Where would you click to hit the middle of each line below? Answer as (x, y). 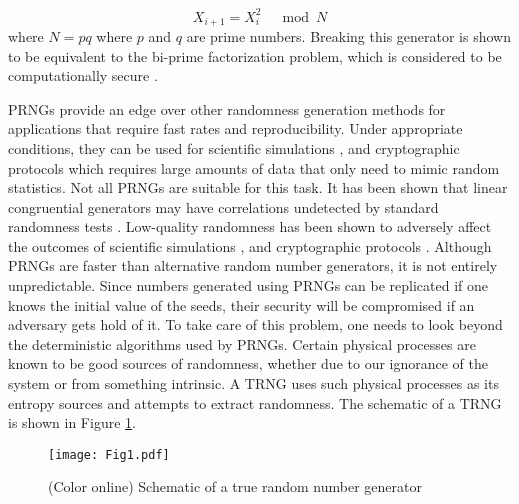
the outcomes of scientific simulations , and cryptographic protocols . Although (250, 245)
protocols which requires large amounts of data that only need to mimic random (254, 167)
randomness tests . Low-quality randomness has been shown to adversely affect (250, 226)
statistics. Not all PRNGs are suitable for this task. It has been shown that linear (258, 187)
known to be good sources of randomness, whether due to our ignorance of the (248, 363)
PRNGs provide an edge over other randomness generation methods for (227, 108)
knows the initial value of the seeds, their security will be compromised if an (241, 304)
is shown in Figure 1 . (72, 422)
